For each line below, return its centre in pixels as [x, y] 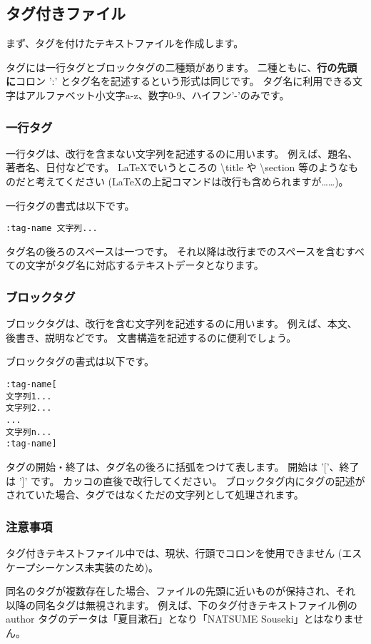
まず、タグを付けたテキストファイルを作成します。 [125, 43]
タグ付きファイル [66, 13]
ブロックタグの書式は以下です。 [80, 361]
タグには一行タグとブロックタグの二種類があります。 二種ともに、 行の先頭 [182, 67]
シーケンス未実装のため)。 [97, 567]
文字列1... [29, 396]
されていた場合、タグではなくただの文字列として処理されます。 [155, 495]
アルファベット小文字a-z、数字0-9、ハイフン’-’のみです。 [157, 94]
